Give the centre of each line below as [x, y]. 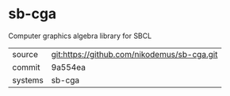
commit [26, 67]
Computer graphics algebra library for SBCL [80, 36]
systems [28, 80]
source [25, 54]
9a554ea [68, 67]
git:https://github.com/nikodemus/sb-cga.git [134, 54]
